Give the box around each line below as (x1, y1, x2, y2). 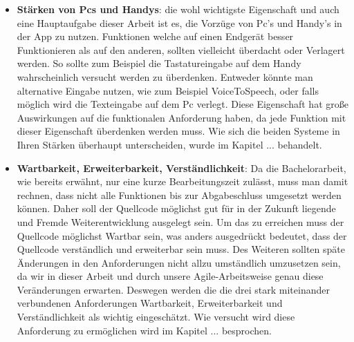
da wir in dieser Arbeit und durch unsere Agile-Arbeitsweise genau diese (17, 269, 324, 283)
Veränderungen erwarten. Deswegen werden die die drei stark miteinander (17, 282, 330, 296)
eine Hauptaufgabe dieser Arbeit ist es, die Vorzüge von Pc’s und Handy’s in (17, 15, 342, 30)
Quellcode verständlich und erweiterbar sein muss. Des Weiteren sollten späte (17, 242, 345, 256)
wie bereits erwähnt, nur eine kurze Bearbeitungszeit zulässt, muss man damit (17, 174, 348, 189)
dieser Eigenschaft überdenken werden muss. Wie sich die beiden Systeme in (17, 124, 340, 138)
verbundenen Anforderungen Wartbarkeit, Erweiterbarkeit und (17, 296, 283, 310)
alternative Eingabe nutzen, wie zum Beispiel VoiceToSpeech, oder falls (17, 83, 319, 97)
